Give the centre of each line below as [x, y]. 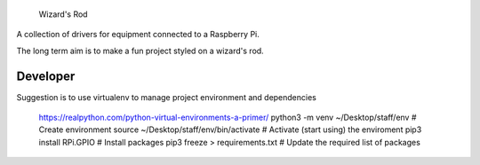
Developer [46, 76]
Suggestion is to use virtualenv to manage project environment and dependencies [167, 97]
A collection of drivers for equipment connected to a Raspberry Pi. [138, 35]
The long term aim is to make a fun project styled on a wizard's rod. [140, 51]
